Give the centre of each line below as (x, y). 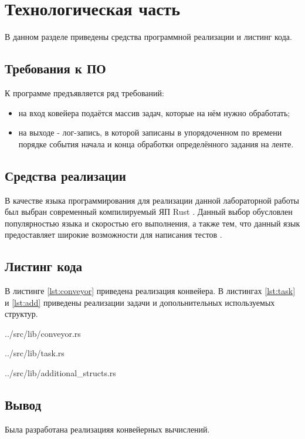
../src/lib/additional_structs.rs (60, 373)
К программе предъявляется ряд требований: (84, 92)
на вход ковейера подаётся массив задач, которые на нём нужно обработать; (154, 112)
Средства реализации (65, 175)
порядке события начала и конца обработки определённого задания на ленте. (156, 143)
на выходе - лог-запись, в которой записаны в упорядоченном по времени (150, 132)
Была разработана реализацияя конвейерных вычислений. (107, 429)
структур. (21, 314)
